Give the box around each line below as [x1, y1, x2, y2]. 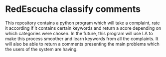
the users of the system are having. [5, 46, 78, 52]
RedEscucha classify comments [5, 3, 141, 15]
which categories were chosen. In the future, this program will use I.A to [5, 30, 153, 36]
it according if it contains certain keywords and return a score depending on [5, 25, 162, 31]
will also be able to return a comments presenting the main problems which [5, 41, 160, 47]
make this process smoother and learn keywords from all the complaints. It [5, 36, 159, 42]
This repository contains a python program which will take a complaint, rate [5, 20, 160, 26]
